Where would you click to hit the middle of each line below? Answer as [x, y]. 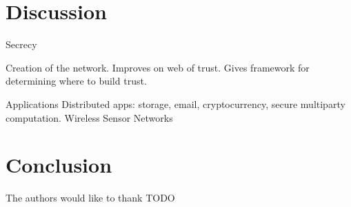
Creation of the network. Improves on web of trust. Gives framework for [158, 67]
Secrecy [21, 44]
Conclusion [59, 165]
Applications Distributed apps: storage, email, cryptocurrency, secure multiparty [175, 103]
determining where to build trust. [76, 81]
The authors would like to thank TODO [90, 198]
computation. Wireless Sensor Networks [89, 117]
